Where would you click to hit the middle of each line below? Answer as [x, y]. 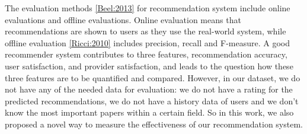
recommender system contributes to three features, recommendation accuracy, [146, 54]
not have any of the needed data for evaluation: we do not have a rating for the [149, 89]
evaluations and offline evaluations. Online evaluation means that [123, 19]
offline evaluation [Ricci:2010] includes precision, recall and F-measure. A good [148, 42]
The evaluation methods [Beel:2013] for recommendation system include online [148, 8]
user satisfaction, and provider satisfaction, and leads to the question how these [149, 66]
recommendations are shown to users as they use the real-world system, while [145, 31]
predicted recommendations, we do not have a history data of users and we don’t [152, 100]
